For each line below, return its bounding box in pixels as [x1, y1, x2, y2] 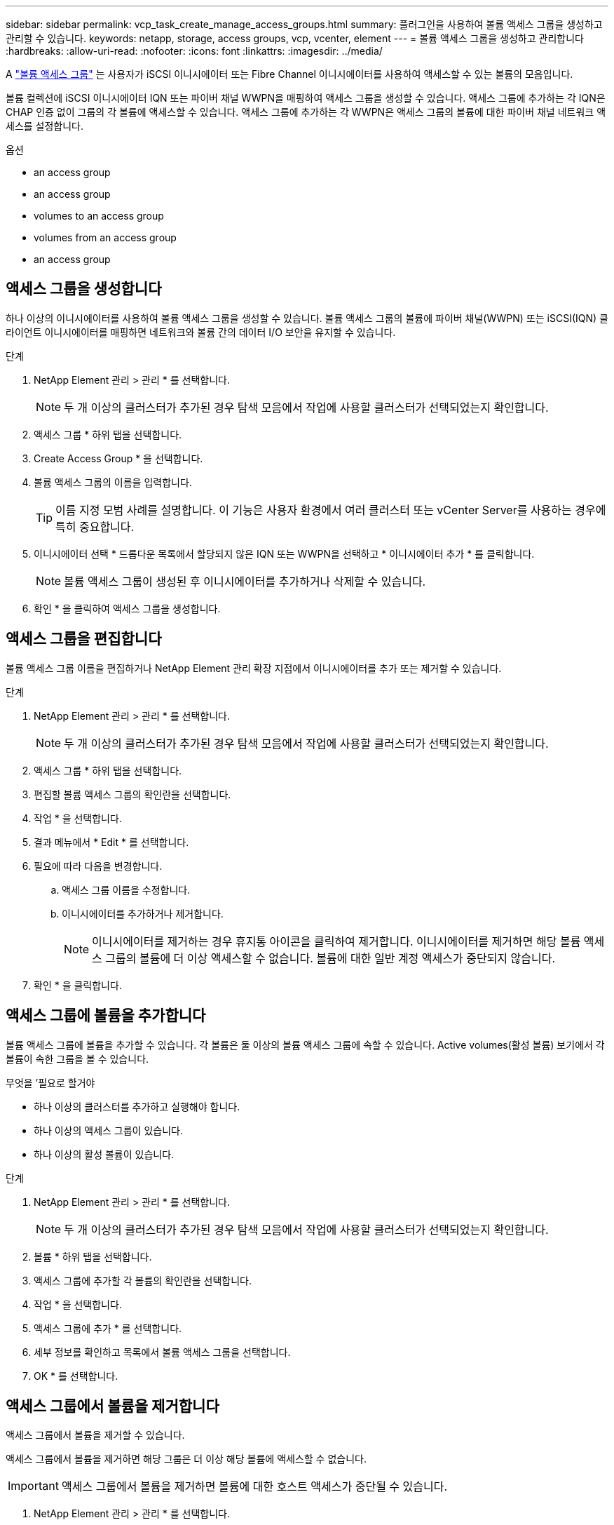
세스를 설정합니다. [6, 120, 84, 132]
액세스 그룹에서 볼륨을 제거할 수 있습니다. [6, 1429, 185, 1442]
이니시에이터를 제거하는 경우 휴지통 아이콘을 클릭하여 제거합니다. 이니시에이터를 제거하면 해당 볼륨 [92, 934, 581, 948]
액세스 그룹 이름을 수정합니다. [62, 883, 191, 896]
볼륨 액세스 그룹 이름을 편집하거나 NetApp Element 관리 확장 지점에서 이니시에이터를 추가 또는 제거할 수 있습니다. [6, 661, 502, 674]
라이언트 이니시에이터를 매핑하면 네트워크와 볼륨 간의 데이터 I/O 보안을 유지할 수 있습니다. [6, 325, 396, 338]
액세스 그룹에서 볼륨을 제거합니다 [6, 1397, 219, 1415]
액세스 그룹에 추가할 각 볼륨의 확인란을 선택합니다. [34, 1274, 252, 1286]
